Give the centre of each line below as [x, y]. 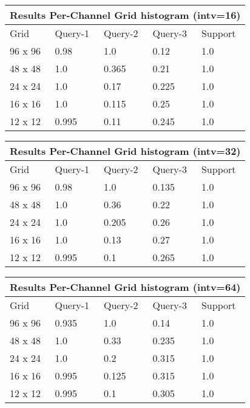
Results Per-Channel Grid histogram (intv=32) [125, 151]
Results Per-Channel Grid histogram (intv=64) [125, 287]
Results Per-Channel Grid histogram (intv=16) [125, 15]
